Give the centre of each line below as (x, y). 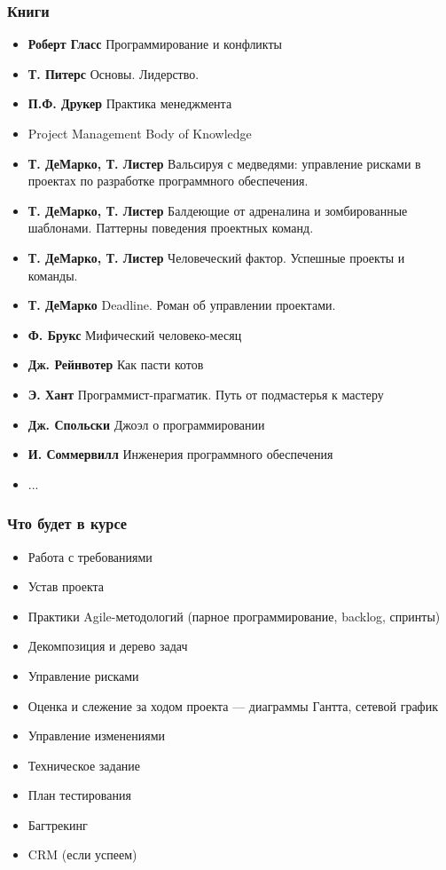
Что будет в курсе (67, 523)
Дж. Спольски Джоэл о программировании (146, 424)
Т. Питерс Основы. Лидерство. (113, 73)
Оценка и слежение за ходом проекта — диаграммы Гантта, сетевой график (233, 705)
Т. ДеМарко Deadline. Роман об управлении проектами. (182, 305)
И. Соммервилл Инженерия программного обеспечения (180, 454)
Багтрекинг (58, 824)
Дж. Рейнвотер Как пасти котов (116, 364)
